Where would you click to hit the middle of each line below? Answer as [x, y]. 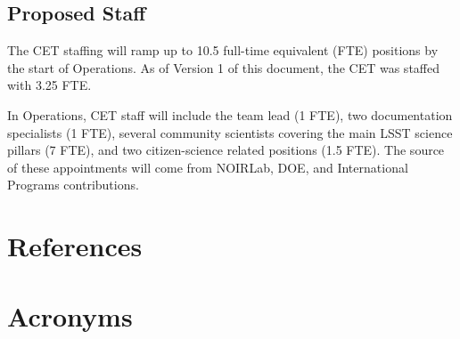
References [75, 246]
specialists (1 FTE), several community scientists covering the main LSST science [230, 132]
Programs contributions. [73, 185]
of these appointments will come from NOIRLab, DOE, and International [208, 167]
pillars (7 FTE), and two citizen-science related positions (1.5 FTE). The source [226, 150]
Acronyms [70, 315]
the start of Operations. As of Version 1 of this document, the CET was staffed [223, 67]
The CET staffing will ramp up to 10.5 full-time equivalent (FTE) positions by [223, 50]
